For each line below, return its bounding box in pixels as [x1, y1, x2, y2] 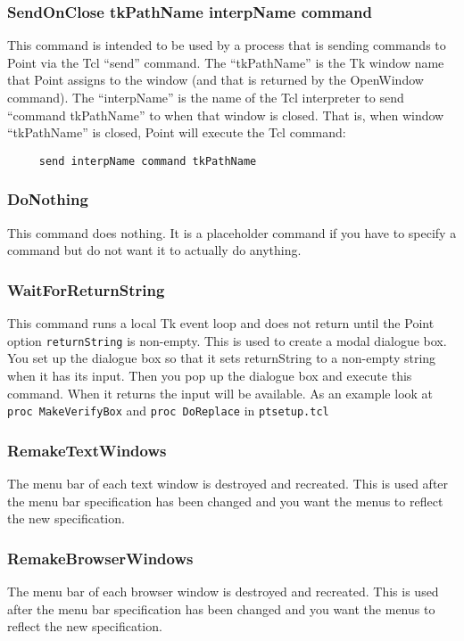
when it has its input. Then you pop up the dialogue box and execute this [7, 366, 412, 384]
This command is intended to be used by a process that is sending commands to [7, 36, 446, 54]
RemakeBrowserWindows [7, 546, 194, 569]
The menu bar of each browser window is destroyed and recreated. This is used [7, 581, 439, 600]
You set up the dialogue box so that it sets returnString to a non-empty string [7, 349, 436, 367]
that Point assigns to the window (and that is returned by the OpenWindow [7, 70, 424, 89]
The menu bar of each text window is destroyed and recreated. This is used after [7, 473, 449, 492]
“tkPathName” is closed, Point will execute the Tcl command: [7, 123, 346, 142]
